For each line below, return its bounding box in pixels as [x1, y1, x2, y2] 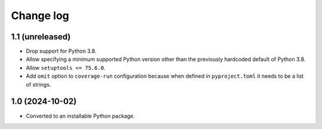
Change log [11, 9, 70, 22]
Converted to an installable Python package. [26, 112, 135, 119]
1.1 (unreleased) [11, 32, 71, 42]
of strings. [26, 81, 51, 88]
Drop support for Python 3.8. [26, 48, 97, 55]
